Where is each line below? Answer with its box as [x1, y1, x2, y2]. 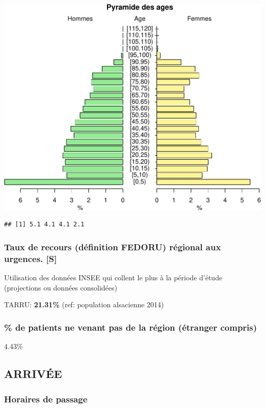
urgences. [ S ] [4, 252, 57, 265]
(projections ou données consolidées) [4, 282, 118, 293]
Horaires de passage [4, 392, 88, 405]
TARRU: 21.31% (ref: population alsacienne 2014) [4, 299, 164, 310]
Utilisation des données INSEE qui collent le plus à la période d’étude [4, 272, 223, 283]
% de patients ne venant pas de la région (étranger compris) [4, 320, 257, 333]
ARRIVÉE [4, 366, 62, 382]
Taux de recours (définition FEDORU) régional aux [4, 240, 221, 253]
